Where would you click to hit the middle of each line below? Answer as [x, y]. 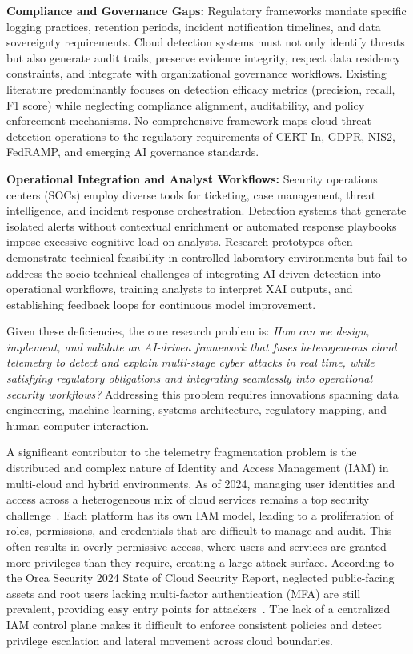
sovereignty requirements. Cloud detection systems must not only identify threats [206, 42]
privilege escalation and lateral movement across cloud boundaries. [170, 640]
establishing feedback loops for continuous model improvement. [161, 304]
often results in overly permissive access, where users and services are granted [196, 546]
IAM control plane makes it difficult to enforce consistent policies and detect [194, 624]
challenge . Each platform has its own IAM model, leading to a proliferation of [200, 514]
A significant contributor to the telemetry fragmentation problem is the [182, 452]
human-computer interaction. [78, 425]
